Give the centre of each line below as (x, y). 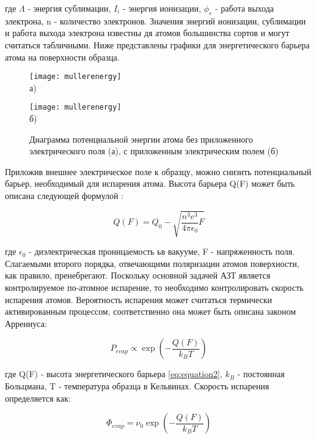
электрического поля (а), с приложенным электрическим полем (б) (154, 151)
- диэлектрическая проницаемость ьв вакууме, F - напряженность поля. (162, 251)
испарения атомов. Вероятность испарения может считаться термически (139, 299)
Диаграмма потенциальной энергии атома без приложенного (141, 139)
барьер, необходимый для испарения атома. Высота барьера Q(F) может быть (150, 183)
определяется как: (38, 398)
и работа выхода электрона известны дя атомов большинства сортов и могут (147, 33)
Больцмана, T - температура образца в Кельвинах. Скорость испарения (137, 385)
